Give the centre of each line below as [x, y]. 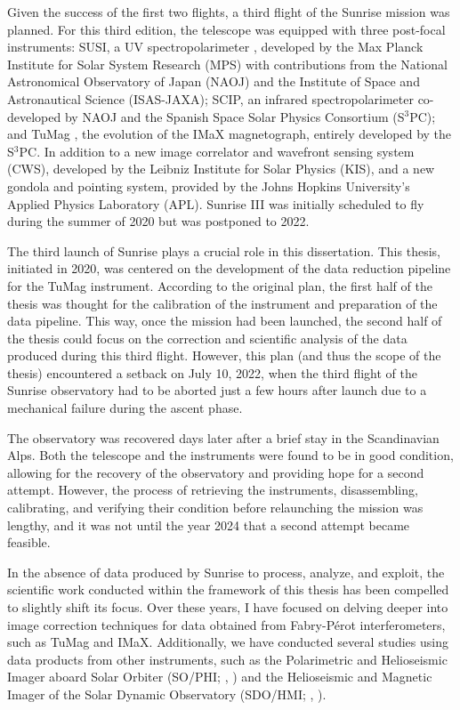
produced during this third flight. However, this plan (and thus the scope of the [224, 355]
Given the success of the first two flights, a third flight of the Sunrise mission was [229, 12]
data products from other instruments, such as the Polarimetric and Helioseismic [227, 659]
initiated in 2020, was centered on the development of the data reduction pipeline [229, 268]
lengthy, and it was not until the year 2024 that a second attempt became [209, 524]
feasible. [29, 542]
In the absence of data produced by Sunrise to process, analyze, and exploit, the [226, 572]
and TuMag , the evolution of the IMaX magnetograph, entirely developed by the [230, 134]
